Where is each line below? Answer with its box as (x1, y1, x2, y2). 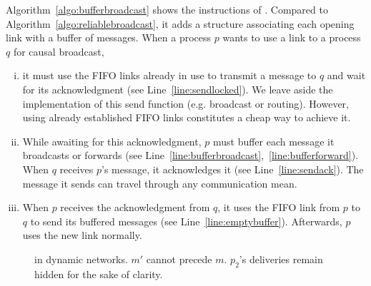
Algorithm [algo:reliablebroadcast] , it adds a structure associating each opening (6, 16, 355, 31)
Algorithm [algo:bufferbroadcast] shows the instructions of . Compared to (6, 2, 328, 16)
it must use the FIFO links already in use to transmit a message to (22, 68, 317, 83)
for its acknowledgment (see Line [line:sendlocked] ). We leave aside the (22, 81, 333, 96)
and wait (327, 68, 366, 83)
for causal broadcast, (13, 44, 104, 58)
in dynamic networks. (34, 251, 128, 266)
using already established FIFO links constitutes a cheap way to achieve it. (22, 110, 351, 125)
